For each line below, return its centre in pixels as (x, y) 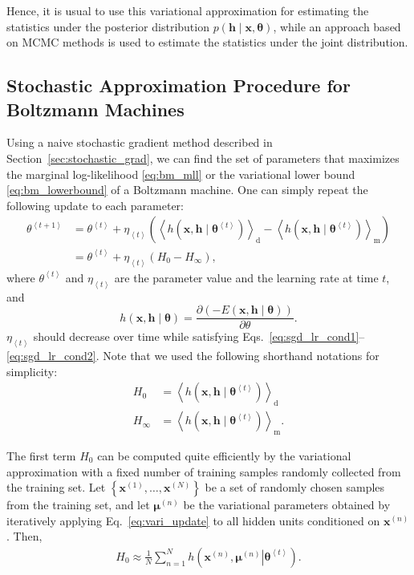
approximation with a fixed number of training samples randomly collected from (204, 471)
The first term (41, 455)
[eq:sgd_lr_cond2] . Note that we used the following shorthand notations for (193, 356)
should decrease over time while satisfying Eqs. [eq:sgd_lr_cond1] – (199, 336)
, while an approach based (337, 26)
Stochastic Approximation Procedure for (179, 85)
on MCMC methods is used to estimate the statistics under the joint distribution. (207, 42)
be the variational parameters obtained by (287, 505)
